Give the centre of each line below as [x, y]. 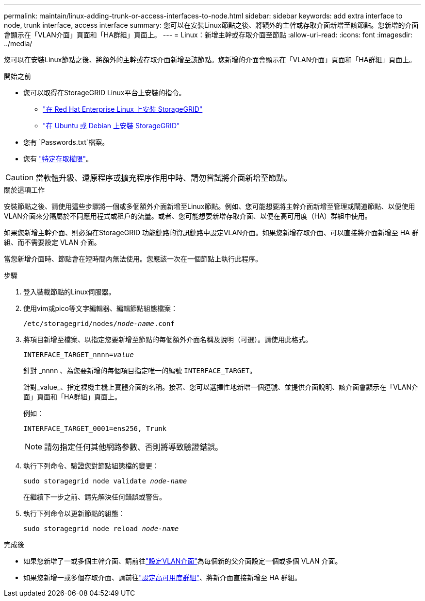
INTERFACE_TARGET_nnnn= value [79, 355]
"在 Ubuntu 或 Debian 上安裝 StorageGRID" [111, 126]
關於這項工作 [24, 190]
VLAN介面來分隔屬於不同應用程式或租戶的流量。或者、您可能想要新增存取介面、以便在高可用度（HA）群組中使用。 [188, 216]
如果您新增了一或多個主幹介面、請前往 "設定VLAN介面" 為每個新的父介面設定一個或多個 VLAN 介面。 [183, 561]
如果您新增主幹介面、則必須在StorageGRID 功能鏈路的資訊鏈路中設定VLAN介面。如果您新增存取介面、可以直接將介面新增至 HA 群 [211, 232]
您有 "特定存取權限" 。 [58, 159]
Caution [20, 177]
